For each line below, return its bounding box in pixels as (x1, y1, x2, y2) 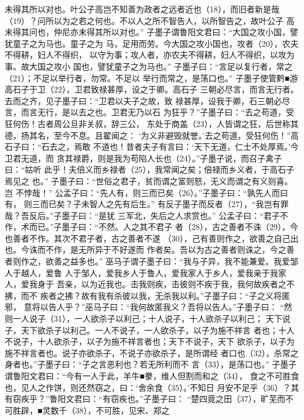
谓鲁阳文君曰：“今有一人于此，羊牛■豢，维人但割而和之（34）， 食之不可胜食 (5, 370, 299, 381)
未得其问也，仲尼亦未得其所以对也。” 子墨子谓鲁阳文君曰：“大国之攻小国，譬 (5, 26, 298, 38)
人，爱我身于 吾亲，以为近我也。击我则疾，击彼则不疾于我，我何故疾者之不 (5, 278, 295, 290)
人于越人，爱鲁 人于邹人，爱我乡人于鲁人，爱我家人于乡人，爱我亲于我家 (5, 266, 286, 278)
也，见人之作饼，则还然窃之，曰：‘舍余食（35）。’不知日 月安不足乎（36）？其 (5, 381, 299, 393)
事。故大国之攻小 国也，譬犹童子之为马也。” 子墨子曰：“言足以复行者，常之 (5, 60, 293, 72)
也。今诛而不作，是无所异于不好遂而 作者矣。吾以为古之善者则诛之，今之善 (5, 243, 295, 256)
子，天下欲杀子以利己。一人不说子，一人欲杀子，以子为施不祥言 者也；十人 (5, 323, 295, 336)
